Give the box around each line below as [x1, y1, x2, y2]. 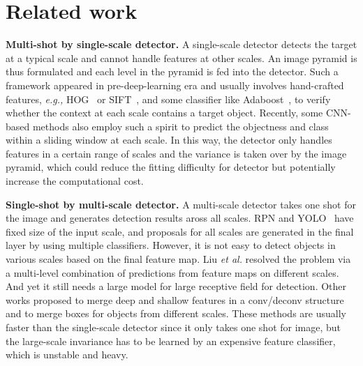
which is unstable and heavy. [6, 347, 128, 362]
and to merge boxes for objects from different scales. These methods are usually [6, 306, 346, 321]
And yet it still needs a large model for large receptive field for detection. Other [6, 279, 347, 293]
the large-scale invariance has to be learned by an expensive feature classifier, [6, 333, 336, 348]
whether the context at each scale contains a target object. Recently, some [6, 105, 323, 120]
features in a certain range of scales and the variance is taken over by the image [6, 146, 347, 160]
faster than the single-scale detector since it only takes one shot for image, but [6, 320, 341, 334]
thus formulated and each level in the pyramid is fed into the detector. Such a [6, 64, 339, 79]
